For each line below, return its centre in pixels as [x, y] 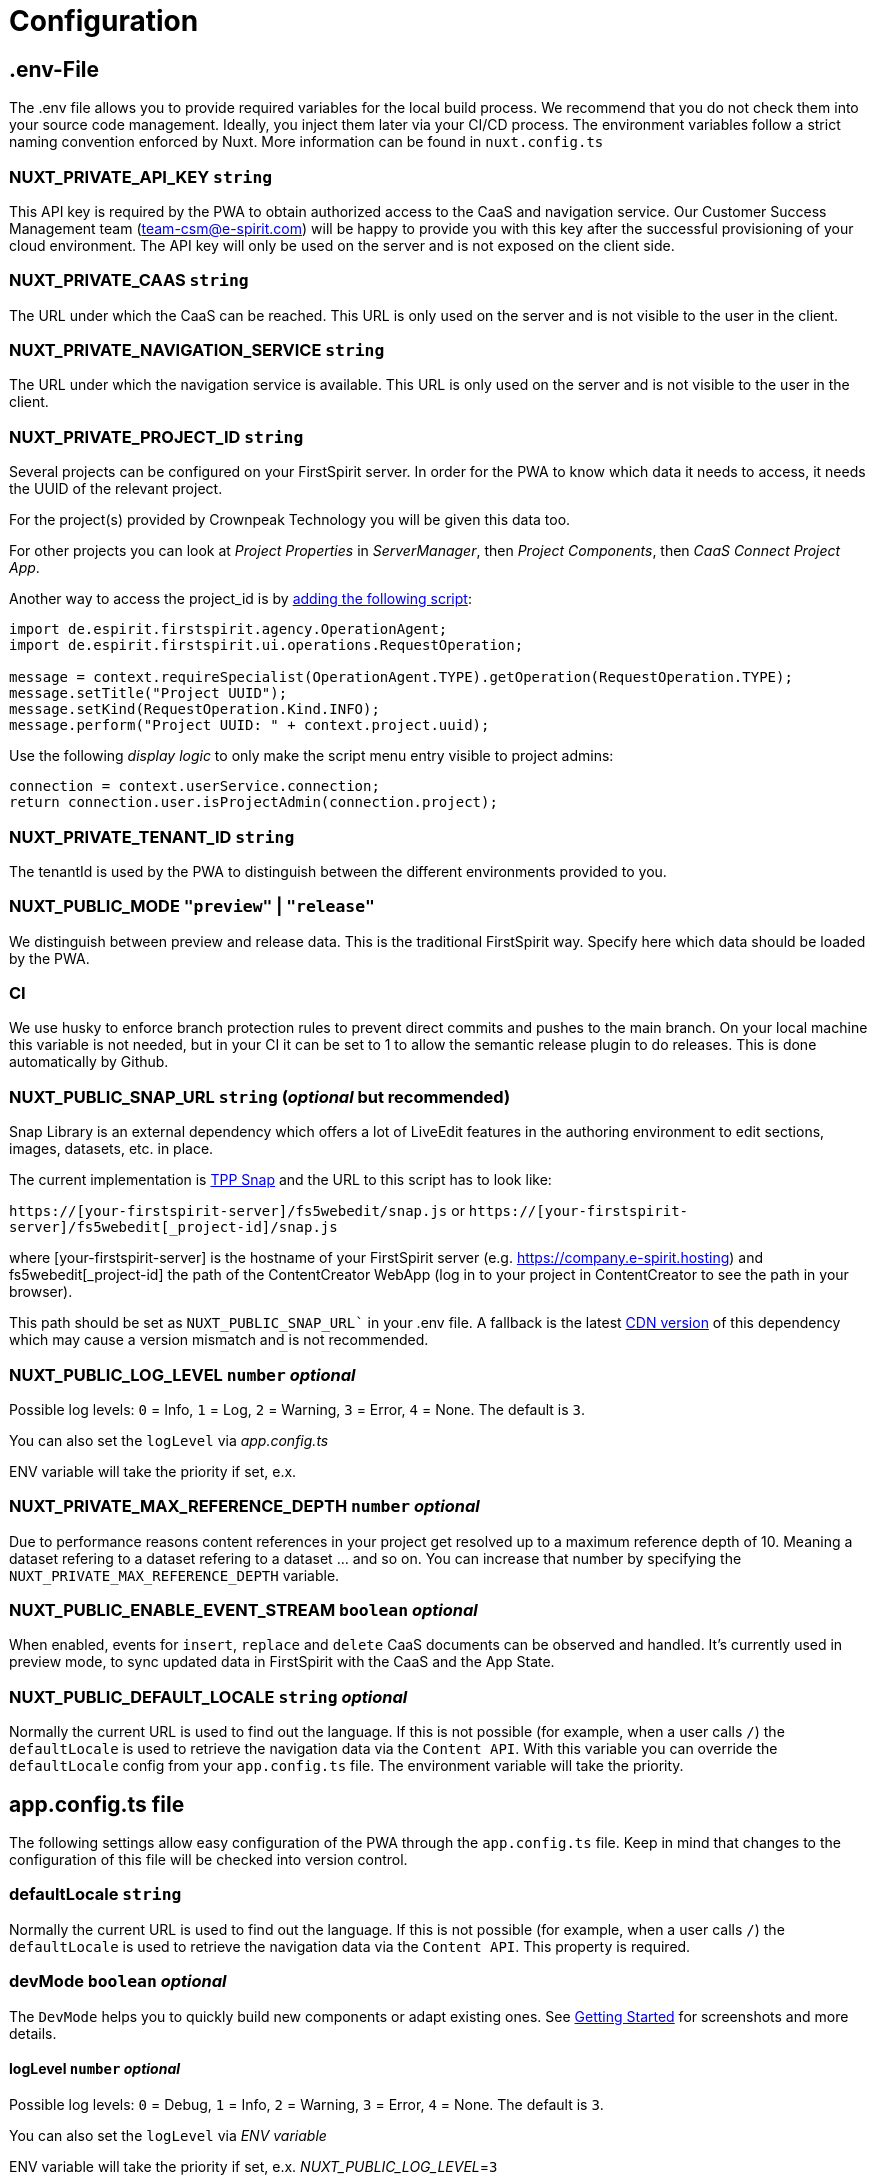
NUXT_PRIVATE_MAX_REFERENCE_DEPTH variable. [174, 1575]
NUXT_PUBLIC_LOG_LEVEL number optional [182, 1374]
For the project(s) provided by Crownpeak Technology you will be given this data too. [290, 520]
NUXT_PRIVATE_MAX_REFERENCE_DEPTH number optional [244, 1506]
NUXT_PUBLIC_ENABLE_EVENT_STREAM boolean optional [243, 1610]
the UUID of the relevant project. [116, 489]
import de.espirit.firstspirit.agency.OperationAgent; [228, 629]
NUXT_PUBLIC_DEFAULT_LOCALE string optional [208, 1696]
